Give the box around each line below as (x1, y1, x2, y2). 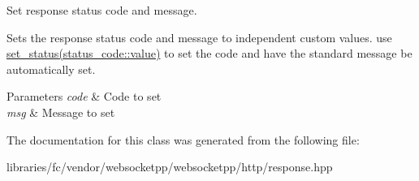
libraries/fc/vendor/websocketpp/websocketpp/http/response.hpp (6, 158, 333, 175)
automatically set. (6, 60, 96, 77)
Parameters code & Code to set (6, 88, 162, 105)
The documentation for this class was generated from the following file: (6, 131, 360, 148)
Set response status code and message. (6, 2, 197, 18)
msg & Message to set (6, 103, 115, 120)
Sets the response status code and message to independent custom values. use (6, 28, 392, 45)
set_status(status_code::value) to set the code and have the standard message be (6, 45, 413, 62)
